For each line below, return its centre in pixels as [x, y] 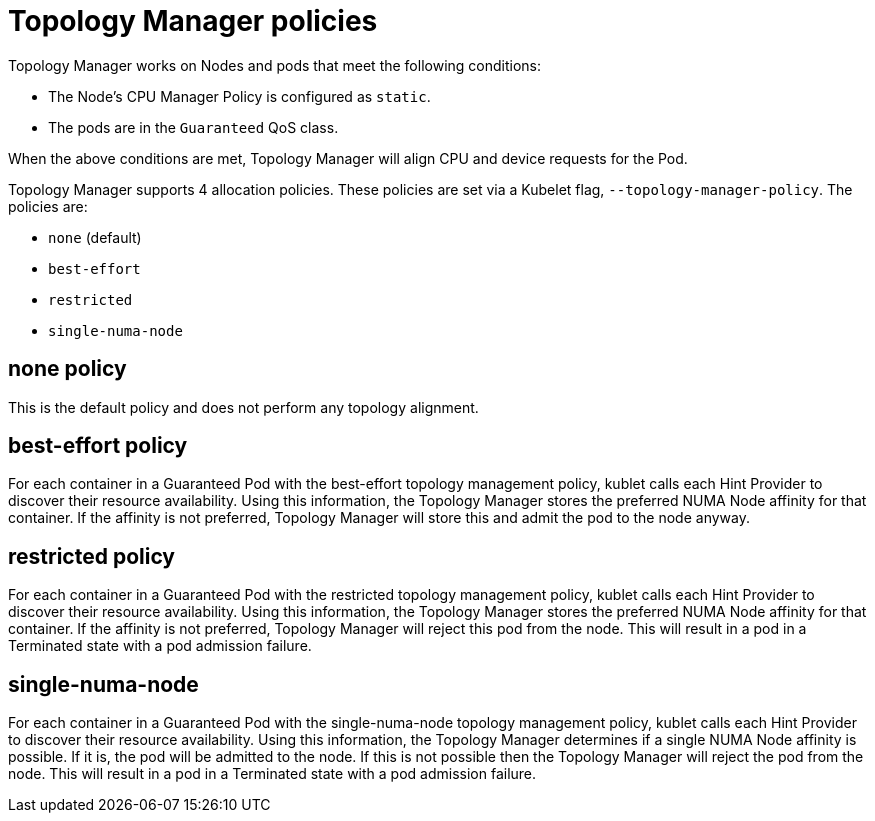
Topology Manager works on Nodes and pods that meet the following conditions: [275, 65]
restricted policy [92, 556]
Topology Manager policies [193, 21]
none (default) [95, 237]
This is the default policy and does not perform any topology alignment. [243, 407]
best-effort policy [98, 446]
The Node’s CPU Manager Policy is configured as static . [239, 96]
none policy [67, 369]
